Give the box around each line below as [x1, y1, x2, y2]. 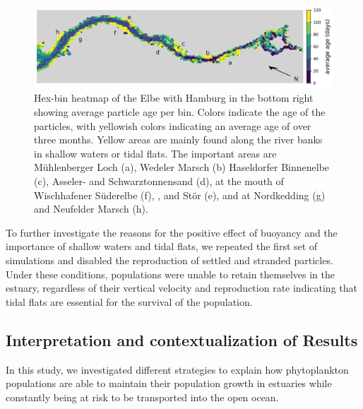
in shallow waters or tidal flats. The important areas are [34, 146, 277, 160]
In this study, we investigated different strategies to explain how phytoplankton [6, 362, 349, 377]
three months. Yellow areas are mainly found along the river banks [34, 132, 323, 147]
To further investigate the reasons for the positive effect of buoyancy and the [6, 225, 338, 239]
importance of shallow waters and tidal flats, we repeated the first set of [6, 239, 318, 254]
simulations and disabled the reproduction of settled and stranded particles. [6, 253, 333, 267]
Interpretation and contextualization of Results [6, 328, 358, 350]
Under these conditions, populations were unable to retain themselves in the [6, 266, 335, 281]
